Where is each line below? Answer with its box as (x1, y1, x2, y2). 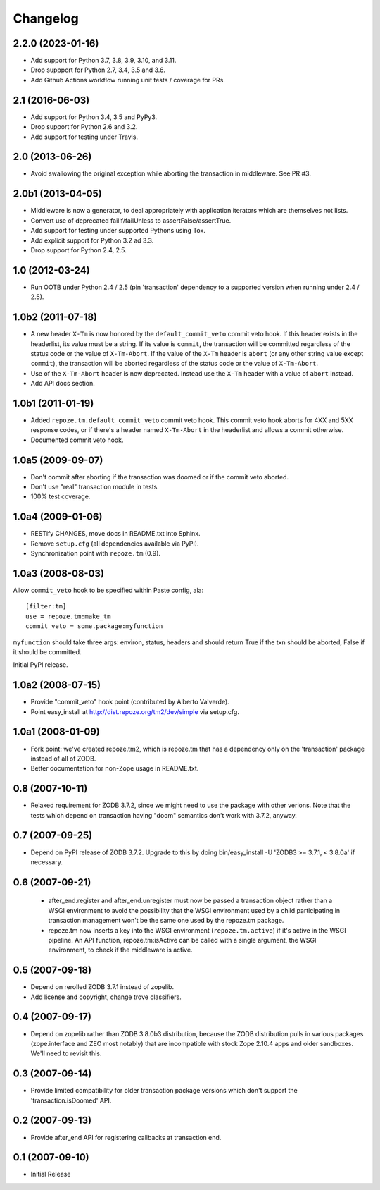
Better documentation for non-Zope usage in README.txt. (30, 764, 199, 773)
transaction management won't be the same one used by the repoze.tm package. (48, 916, 284, 925)
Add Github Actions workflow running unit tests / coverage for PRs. (30, 75, 225, 84)
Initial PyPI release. (13, 661, 68, 669)
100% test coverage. (30, 492, 91, 501)
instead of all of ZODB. (30, 754, 96, 763)
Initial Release (30, 1170, 71, 1179)
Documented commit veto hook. (30, 436, 124, 444)
